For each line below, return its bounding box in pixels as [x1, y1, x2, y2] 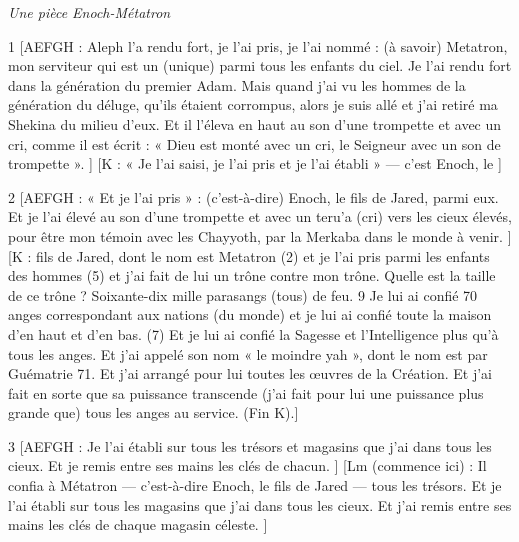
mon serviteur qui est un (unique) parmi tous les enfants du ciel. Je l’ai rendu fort [8, 55, 512, 76]
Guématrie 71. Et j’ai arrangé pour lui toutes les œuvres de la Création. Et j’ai [8, 363, 492, 384]
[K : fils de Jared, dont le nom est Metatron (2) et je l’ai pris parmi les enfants [8, 245, 490, 266]
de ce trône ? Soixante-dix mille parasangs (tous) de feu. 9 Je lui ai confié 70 [8, 284, 478, 305]
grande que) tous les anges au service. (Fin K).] [8, 402, 299, 423]
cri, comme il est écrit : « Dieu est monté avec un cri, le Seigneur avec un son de [8, 133, 501, 154]
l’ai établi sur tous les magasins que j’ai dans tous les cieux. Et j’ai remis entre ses [8, 494, 512, 515]
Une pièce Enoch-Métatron [8, 2, 171, 22]
